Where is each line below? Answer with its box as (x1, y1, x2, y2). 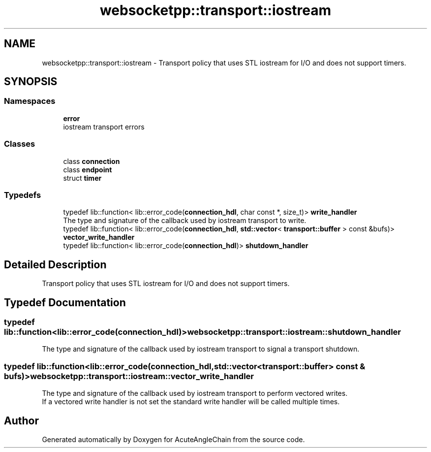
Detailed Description (4, 258, 107, 271)
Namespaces (4, 96, 56, 106)
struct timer (63, 173, 102, 182)
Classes (4, 139, 35, 149)
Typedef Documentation (4, 296, 126, 309)
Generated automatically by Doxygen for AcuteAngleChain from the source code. (42, 435, 305, 444)
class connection (63, 157, 120, 165)
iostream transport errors (63, 122, 145, 131)
